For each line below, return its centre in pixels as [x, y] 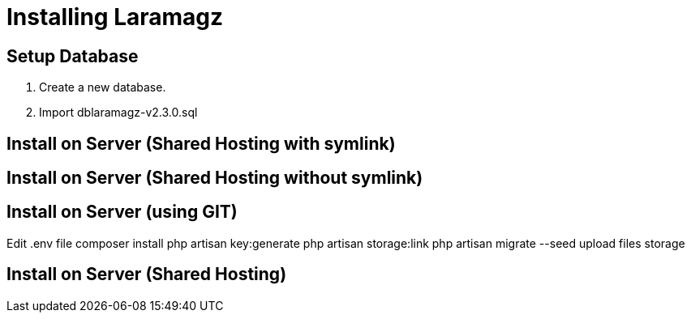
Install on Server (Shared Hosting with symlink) [201, 143]
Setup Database [73, 56]
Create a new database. [103, 87]
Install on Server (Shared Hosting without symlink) [215, 178]
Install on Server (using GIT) [122, 212]
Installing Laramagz [115, 17]
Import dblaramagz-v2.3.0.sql [118, 113]
